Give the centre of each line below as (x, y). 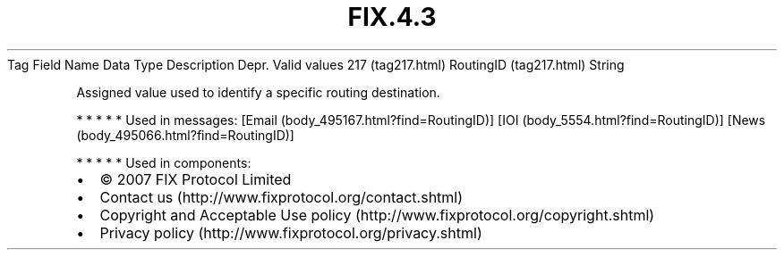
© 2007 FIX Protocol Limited (196, 179)
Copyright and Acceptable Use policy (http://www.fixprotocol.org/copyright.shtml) (377, 215)
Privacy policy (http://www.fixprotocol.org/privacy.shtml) (291, 232)
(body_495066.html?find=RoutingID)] (185, 135)
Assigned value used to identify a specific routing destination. (258, 92)
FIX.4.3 (392, 17)
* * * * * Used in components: (164, 162)
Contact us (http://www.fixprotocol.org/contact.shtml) (281, 197)
